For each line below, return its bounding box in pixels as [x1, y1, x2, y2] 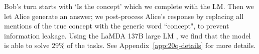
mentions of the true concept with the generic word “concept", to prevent [4, 20, 229, 31]
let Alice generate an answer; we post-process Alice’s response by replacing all [4, 10, 244, 21]
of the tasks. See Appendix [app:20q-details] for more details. [67, 40, 256, 50]
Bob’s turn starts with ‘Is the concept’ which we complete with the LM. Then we [4, 1, 254, 11]
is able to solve [4, 40, 50, 50]
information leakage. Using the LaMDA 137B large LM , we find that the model [4, 30, 251, 40]
